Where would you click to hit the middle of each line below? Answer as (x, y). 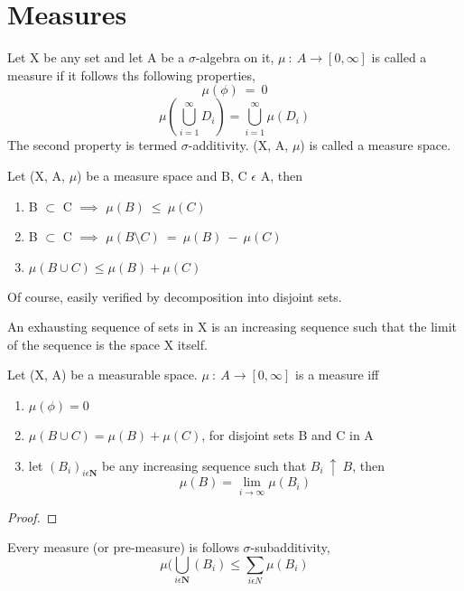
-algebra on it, (235, 57)
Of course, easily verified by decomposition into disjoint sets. (175, 296)
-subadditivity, (290, 547)
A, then (281, 175)
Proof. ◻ (32, 516)
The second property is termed (93, 145)
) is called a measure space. (376, 145)
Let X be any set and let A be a (96, 57)
